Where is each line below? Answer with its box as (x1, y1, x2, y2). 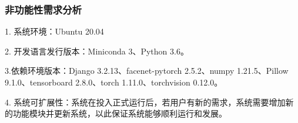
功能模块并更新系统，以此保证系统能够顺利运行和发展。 (12, 107, 227, 119)
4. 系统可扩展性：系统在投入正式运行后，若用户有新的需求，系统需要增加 (5, 95, 286, 108)
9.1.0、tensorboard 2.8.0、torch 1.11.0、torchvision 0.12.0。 (5, 76, 223, 88)
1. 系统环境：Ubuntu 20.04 (5, 25, 104, 37)
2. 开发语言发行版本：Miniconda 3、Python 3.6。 (5, 45, 189, 57)
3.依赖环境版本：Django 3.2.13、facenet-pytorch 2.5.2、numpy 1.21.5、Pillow (5, 64, 289, 77)
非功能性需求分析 (5, 2, 82, 16)
